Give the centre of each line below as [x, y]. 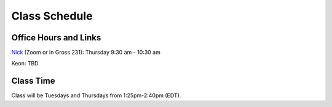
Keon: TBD [25, 64]
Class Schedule [52, 16]
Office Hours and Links [56, 38]
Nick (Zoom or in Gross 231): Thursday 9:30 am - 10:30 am [86, 53]
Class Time [33, 81]
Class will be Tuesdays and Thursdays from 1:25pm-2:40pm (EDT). [96, 95]
